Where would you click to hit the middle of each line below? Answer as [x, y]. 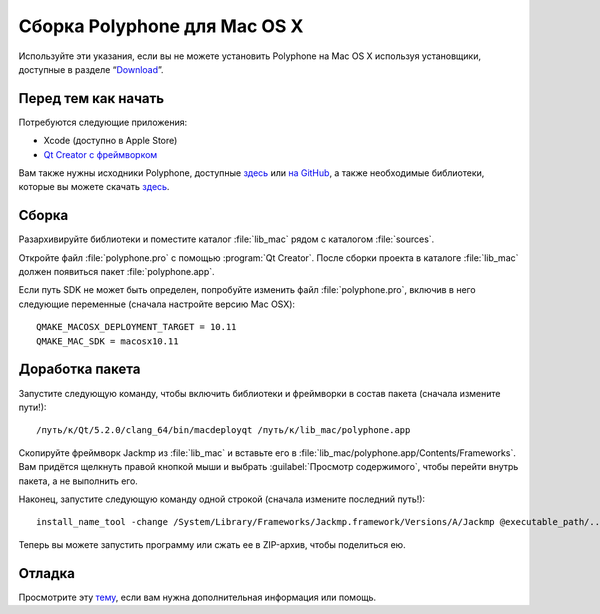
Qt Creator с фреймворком [100, 154]
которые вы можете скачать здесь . [94, 187]
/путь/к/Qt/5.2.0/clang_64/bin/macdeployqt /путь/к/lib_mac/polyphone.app [223, 430]
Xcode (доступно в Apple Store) [110, 141]
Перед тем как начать [91, 98]
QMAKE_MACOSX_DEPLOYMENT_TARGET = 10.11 [136, 327]
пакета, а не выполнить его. [78, 481]
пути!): [32, 407]
